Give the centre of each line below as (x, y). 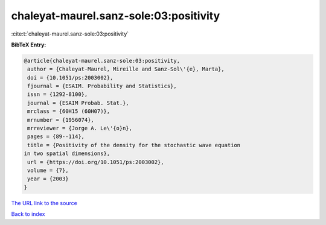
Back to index (28, 214)
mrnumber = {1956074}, (61, 120)
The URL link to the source (44, 203)
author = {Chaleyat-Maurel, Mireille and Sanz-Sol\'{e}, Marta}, (126, 69)
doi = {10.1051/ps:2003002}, (70, 78)
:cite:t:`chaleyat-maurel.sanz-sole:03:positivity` (70, 34)
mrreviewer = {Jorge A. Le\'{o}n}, (80, 128)
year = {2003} (48, 179)
